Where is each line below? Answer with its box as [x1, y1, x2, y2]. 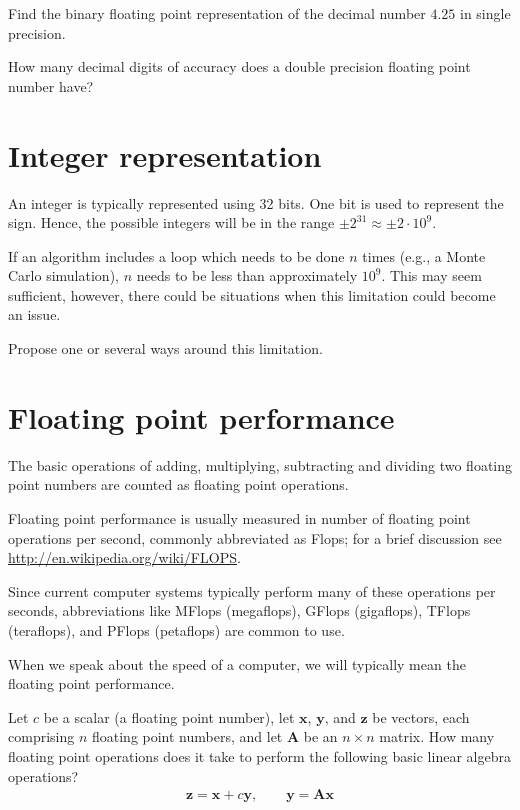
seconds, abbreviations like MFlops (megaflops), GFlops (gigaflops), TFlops [8, 600, 471, 621]
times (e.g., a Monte [362, 245, 486, 266]
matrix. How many [379, 726, 495, 747]
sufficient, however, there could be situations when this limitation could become [8, 284, 496, 305]
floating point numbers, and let [91, 726, 283, 747]
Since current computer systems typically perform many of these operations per [8, 580, 496, 601]
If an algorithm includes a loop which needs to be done [8, 245, 345, 266]
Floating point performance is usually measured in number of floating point [8, 507, 471, 528]
